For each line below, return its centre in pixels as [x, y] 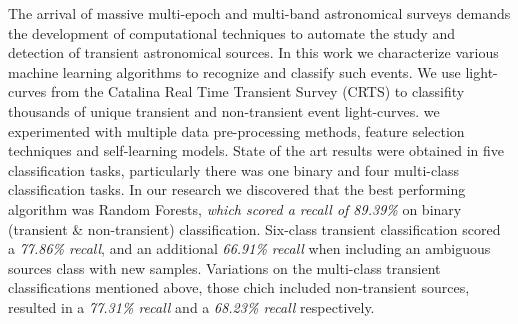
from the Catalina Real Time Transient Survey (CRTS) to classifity [257, 91]
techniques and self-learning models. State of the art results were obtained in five [256, 150]
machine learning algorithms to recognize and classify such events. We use [234, 71]
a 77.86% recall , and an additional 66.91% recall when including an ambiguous [249, 248]
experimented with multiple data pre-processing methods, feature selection [236, 130]
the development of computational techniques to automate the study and [231, 32]
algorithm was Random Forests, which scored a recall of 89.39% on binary [235, 208]
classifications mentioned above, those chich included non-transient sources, [239, 287]
